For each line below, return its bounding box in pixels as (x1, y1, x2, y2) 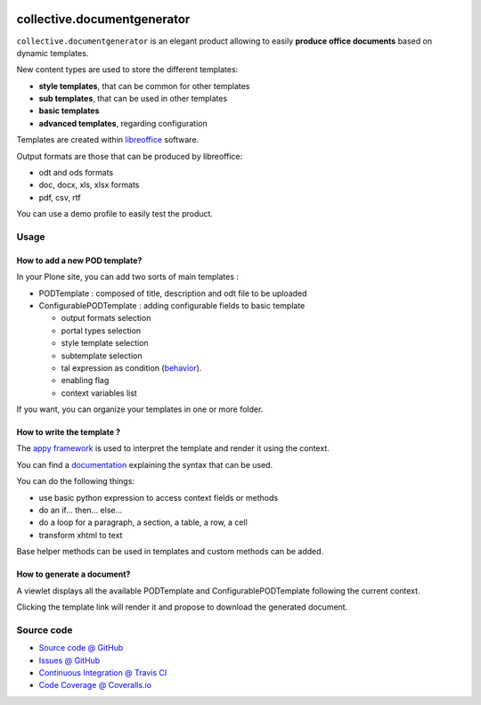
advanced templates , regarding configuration (38, 118, 208, 128)
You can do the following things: (16, 476, 135, 487)
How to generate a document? (16, 569, 131, 579)
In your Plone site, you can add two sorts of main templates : (16, 272, 240, 283)
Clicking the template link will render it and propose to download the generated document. (16, 602, 348, 612)
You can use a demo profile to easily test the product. (16, 209, 214, 219)
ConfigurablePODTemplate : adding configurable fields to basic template (38, 299, 306, 311)
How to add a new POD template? (16, 255, 143, 266)
